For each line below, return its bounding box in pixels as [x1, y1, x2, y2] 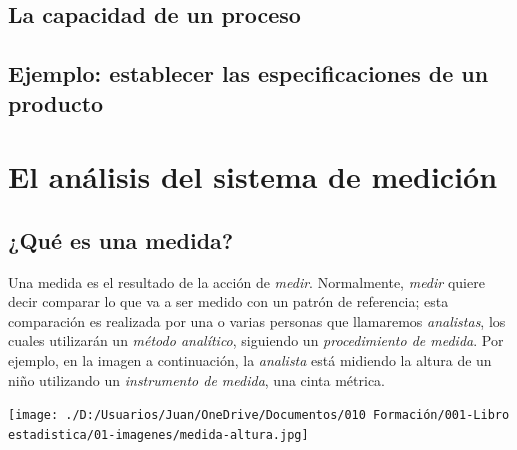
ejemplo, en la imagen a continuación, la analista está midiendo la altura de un [8, 349, 492, 370]
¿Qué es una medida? [8, 224, 234, 255]
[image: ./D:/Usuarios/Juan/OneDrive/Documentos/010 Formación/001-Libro [8, 408, 510, 423]
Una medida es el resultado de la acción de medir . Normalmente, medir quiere [8, 271, 485, 292]
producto [8, 87, 104, 118]
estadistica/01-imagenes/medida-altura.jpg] [8, 427, 309, 442]
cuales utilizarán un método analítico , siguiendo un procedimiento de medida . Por [8, 330, 504, 351]
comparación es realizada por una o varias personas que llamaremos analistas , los [8, 310, 506, 331]
